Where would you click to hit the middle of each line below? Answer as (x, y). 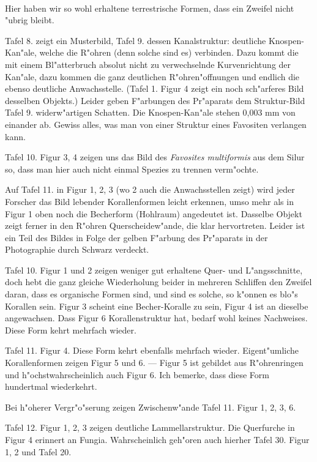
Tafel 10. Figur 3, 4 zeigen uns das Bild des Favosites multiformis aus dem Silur (155, 157)
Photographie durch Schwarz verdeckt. (77, 249)
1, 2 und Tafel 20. (38, 451)
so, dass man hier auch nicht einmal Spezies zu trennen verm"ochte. (132, 169)
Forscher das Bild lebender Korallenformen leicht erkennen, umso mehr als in (149, 201)
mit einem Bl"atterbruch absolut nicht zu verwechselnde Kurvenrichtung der (148, 64)
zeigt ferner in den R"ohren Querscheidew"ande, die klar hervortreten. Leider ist (155, 225)
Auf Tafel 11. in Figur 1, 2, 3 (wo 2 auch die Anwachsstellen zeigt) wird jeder (150, 189)
